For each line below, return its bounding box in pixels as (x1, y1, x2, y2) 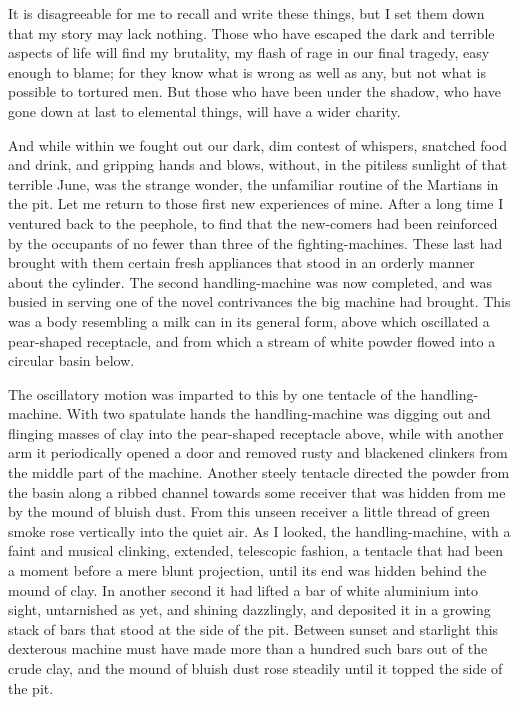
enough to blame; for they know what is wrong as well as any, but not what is (8, 61, 486, 82)
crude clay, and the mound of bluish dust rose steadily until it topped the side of (8, 658, 503, 678)
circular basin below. (8, 350, 135, 371)
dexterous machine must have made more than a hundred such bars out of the (8, 638, 488, 659)
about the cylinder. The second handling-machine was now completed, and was (8, 271, 493, 292)
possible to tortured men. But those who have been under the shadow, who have (8, 81, 501, 102)
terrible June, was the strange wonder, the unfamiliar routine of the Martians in (8, 173, 499, 194)
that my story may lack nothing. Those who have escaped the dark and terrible (8, 22, 495, 43)
